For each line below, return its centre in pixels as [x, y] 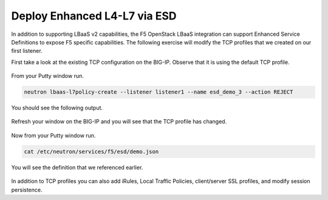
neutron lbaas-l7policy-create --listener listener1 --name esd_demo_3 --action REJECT [159, 92]
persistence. [27, 190]
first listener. [27, 51]
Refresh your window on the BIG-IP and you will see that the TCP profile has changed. [119, 122]
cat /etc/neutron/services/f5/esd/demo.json [91, 151]
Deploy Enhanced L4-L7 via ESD [94, 16]
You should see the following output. [57, 108]
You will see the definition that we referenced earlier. [77, 167]
